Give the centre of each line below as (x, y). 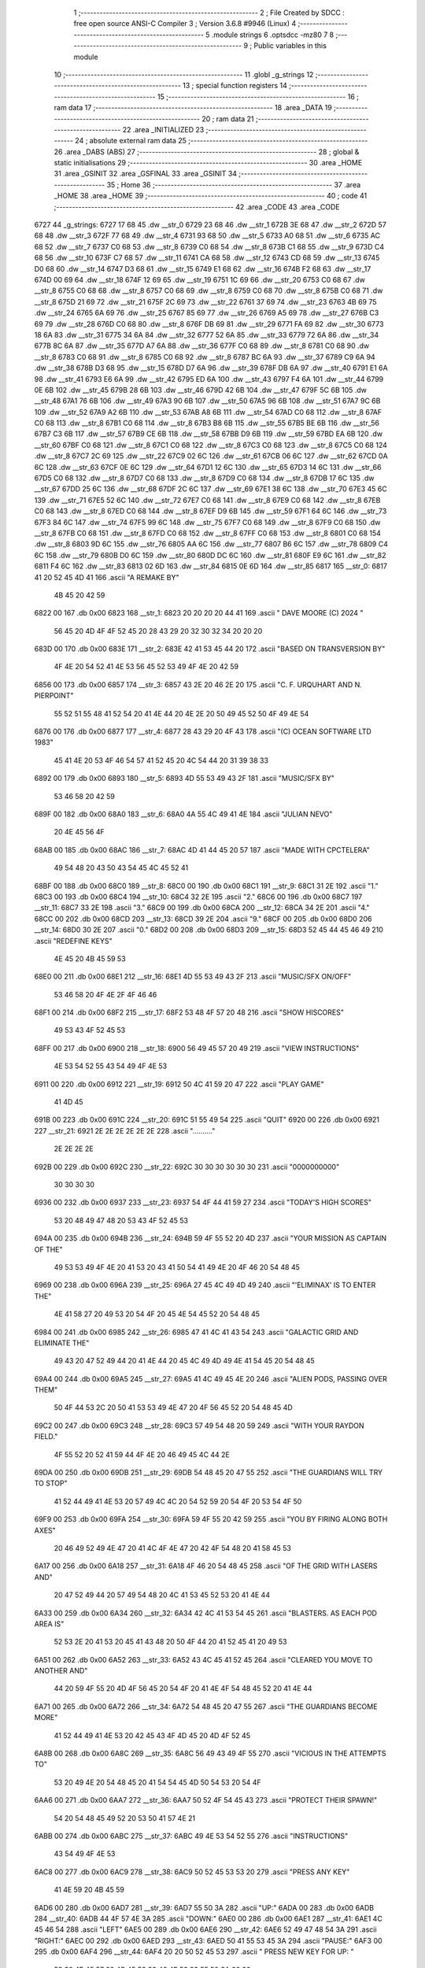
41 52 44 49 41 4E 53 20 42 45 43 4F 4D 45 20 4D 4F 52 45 (152, 1735)
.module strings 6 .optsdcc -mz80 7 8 (273, 35)
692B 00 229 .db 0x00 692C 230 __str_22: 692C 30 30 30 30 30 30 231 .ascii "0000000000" (187, 1167)
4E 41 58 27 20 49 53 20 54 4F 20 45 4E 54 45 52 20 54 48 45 (157, 1314)
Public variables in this (290, 46)
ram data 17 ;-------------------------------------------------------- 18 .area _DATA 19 (193, 108)
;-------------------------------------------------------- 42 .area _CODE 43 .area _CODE (197, 207)
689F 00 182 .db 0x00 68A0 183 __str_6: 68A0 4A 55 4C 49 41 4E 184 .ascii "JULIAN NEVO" (183, 814)
